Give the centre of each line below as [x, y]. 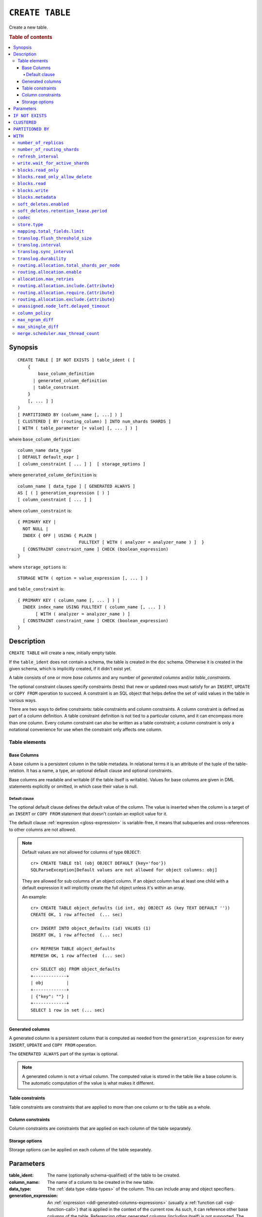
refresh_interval [38, 156]
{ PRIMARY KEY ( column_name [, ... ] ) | [69, 600]
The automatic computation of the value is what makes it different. [88, 1083]
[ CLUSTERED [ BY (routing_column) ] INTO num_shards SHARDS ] [94, 421]
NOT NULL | [35, 529]
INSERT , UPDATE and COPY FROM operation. [53, 1045]
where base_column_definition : [45, 439]
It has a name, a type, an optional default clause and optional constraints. [100, 771]
